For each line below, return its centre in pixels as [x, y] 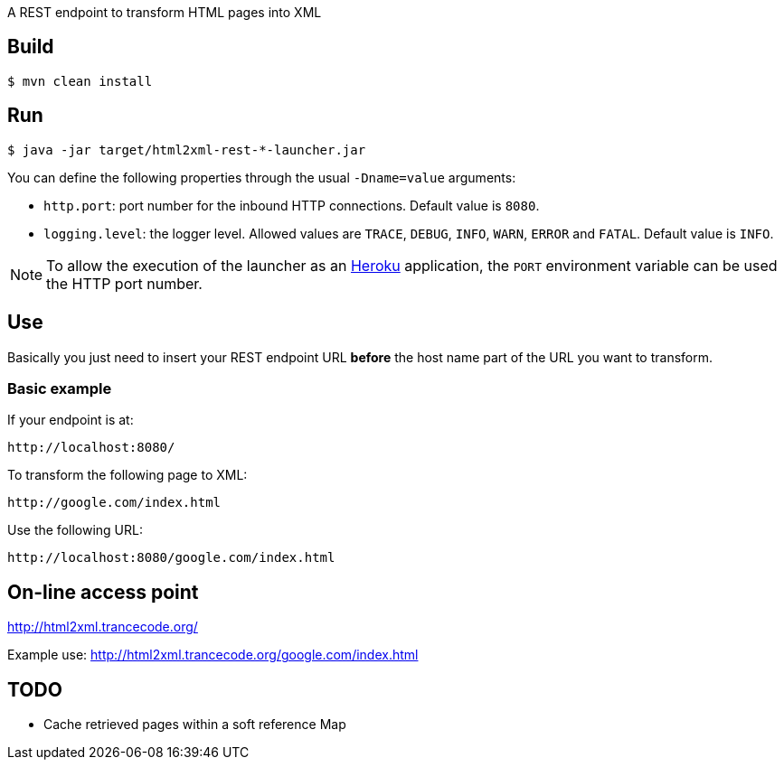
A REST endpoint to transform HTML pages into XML [165, 12]
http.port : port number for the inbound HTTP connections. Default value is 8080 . [292, 205]
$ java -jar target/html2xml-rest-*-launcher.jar [187, 150]
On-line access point [103, 592]
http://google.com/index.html [114, 503]
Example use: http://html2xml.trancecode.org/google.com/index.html [213, 655]
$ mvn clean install [80, 81]
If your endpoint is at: [71, 420]
